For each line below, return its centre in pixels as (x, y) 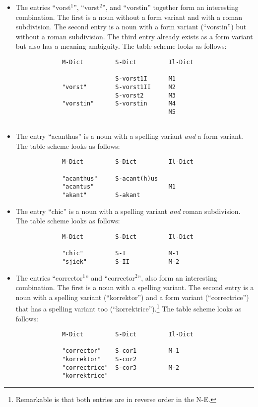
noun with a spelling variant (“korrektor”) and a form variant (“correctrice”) (132, 297)
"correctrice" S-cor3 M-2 (121, 367)
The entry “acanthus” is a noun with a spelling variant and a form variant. (129, 136)
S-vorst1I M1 (145, 79)
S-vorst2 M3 (145, 95)
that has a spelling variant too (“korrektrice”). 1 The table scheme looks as (129, 308)
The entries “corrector (49, 277)
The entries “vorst (43, 7)
